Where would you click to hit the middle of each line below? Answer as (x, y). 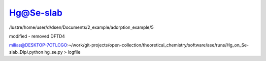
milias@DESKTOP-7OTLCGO (38, 45)
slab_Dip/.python (26, 52)
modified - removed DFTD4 (37, 36)
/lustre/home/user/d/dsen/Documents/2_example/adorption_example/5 (81, 27)
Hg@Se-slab (36, 13)
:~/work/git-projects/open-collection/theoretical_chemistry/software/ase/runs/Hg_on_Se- (158, 45)
